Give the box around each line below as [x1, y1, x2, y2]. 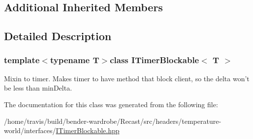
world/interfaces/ [4, 125, 56, 136]
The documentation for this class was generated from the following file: [4, 99, 218, 109]
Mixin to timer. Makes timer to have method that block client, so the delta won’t [4, 73, 250, 83]
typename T [50, 54, 99, 66]
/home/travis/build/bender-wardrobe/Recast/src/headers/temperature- [4, 116, 221, 126]
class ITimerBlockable [110, 54, 199, 66]
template [4, 54, 40, 66]
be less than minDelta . [4, 83, 72, 93]
